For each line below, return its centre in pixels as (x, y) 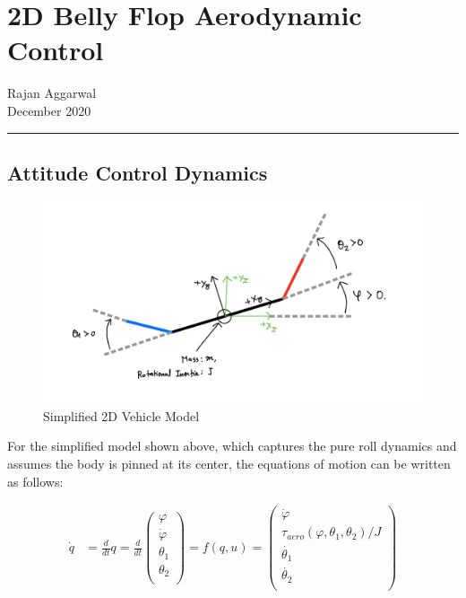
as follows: (35, 481)
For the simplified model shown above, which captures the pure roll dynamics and (232, 446)
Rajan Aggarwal (52, 93)
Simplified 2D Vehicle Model (121, 415)
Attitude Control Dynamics (138, 172)
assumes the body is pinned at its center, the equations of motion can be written (229, 463)
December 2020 (49, 110)
